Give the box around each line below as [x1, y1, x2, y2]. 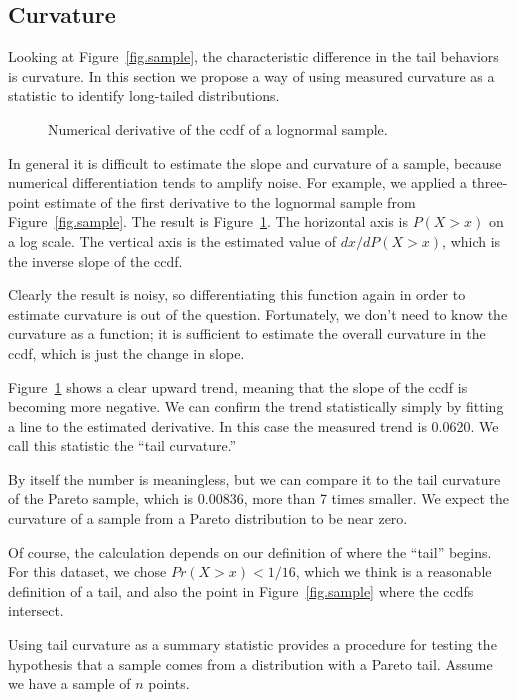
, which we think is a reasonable [295, 561, 492, 582]
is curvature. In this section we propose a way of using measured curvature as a [8, 65, 495, 86]
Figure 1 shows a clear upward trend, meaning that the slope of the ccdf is [8, 376, 468, 397]
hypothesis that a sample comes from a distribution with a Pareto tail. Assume [8, 653, 493, 674]
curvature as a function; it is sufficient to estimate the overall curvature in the [8, 323, 486, 344]
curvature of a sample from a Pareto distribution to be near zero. [8, 508, 408, 529]
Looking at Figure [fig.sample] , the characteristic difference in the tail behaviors [8, 46, 499, 67]
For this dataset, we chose [8, 561, 167, 582]
